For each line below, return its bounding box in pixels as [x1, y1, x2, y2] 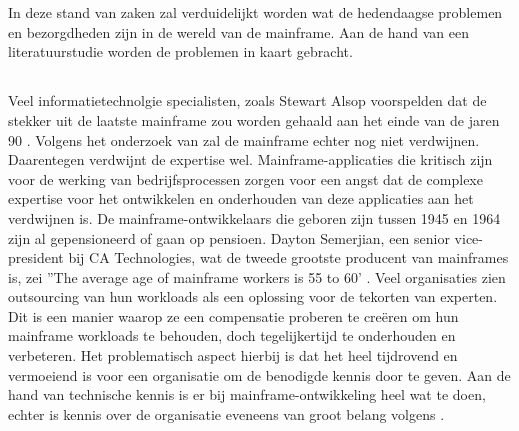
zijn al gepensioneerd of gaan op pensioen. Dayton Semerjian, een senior [8, 227, 450, 248]
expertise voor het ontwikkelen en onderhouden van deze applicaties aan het [8, 188, 474, 209]
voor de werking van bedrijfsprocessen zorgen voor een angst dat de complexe [8, 168, 483, 189]
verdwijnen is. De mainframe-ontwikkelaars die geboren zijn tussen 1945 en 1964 [8, 207, 501, 228]
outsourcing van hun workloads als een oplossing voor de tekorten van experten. [8, 286, 498, 307]
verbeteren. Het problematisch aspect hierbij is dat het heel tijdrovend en [8, 345, 458, 366]
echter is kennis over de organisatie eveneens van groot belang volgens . [8, 403, 445, 424]
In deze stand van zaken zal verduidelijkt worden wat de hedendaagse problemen [8, 2, 503, 23]
